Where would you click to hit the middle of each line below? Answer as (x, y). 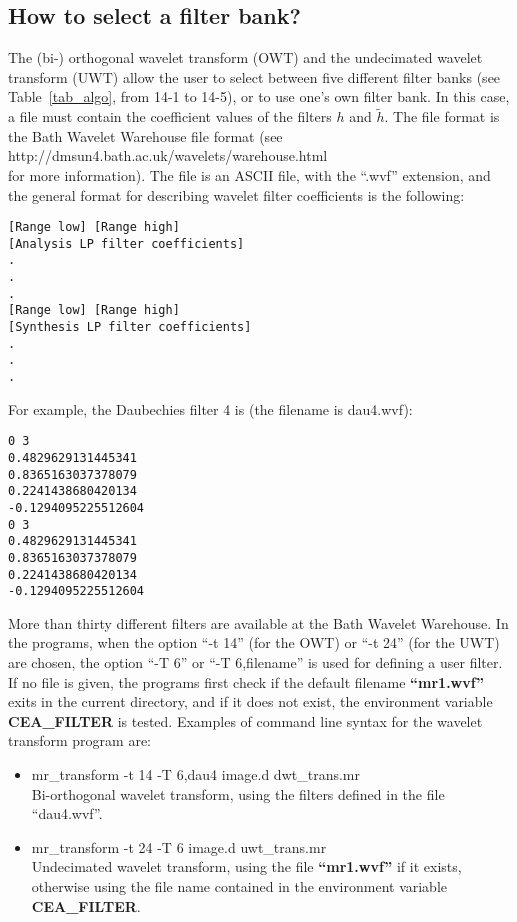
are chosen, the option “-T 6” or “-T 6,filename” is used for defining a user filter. (255, 662)
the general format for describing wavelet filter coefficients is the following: (236, 194)
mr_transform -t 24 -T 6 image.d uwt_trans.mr (179, 846)
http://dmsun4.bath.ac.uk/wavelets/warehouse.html (168, 155)
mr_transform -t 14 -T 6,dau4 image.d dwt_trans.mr (195, 774)
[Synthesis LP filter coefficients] (130, 327)
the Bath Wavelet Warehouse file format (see (145, 135)
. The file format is (442, 116)
